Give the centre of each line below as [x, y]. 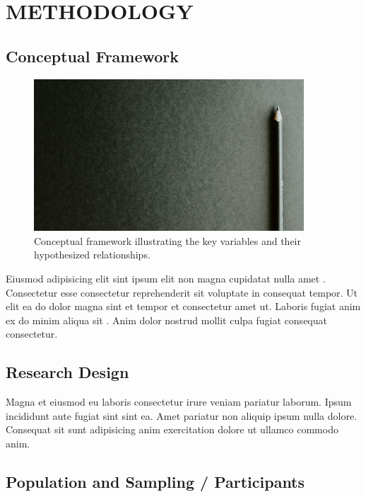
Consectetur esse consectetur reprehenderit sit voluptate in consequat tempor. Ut [182, 292]
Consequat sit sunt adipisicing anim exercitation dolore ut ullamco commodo [172, 429]
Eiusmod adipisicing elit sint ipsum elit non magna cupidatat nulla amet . [166, 278]
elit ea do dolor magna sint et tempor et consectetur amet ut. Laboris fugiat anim [183, 306]
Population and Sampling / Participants [155, 481]
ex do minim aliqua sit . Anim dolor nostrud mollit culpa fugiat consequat [166, 320]
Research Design [67, 372]
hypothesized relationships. [92, 255]
